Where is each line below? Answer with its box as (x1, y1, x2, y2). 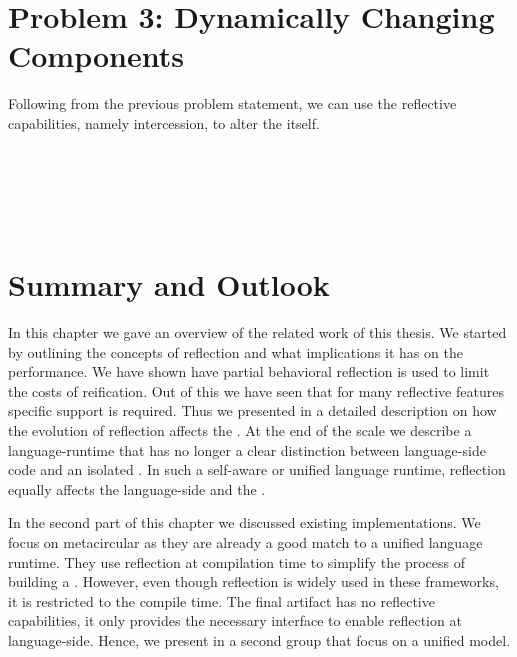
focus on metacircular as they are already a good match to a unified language (8, 531, 483, 552)
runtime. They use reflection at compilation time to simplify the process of (8, 551, 465, 572)
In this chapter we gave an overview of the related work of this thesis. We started (8, 322, 507, 342)
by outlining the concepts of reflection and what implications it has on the (8, 341, 463, 362)
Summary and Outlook (8, 264, 330, 305)
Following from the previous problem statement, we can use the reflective (8, 93, 457, 114)
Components (8, 35, 184, 76)
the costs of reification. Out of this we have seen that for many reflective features (8, 380, 504, 401)
